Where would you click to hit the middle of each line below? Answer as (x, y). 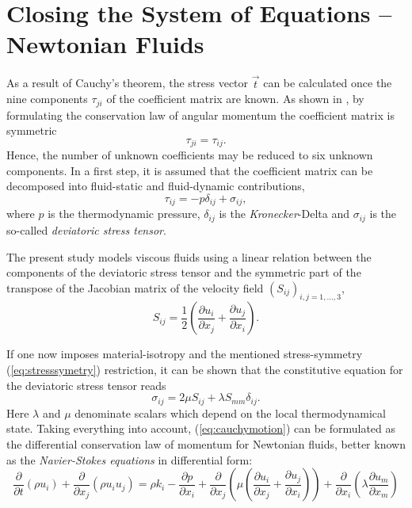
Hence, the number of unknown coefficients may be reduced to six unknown (190, 155)
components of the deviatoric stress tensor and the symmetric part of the (184, 272)
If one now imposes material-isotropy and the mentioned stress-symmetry (185, 354)
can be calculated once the (328, 83)
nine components (47, 99)
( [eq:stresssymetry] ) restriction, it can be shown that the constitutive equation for (205, 370)
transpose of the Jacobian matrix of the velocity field (135, 287)
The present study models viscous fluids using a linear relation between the (189, 256)
